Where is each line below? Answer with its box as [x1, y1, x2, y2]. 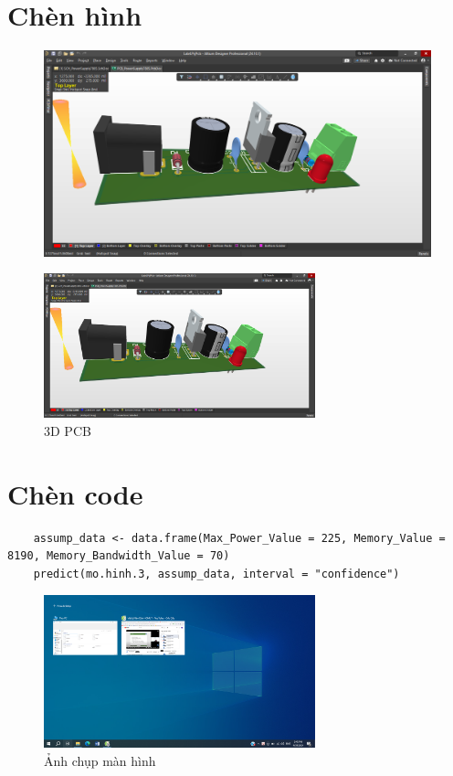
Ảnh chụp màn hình [44, 750, 156, 770]
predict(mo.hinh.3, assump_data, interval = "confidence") [33, 567, 400, 580]
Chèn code [7, 474, 143, 512]
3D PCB [44, 420, 91, 440]
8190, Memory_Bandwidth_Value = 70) [7, 549, 230, 563]
